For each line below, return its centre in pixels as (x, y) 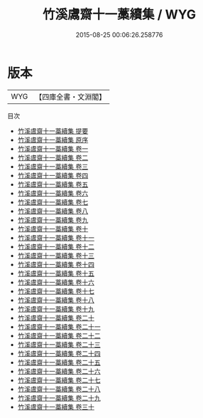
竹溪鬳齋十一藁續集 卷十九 (56, 309)
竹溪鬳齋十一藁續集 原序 (53, 140)
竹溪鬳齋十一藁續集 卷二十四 (59, 353)
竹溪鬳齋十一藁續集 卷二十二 (59, 335)
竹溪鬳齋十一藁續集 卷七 (53, 202)
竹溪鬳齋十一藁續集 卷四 (53, 175)
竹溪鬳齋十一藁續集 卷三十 (56, 407)
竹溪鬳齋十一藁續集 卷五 (53, 184)
